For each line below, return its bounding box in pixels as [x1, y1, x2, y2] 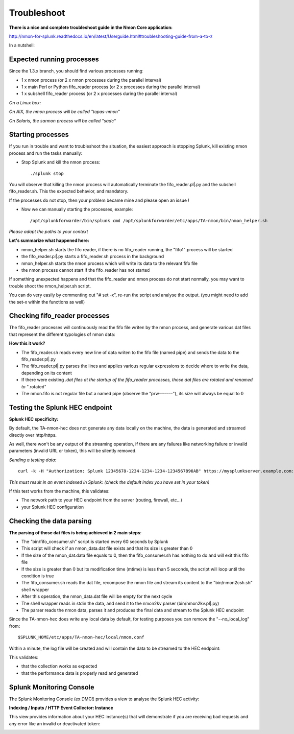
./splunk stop [30, 170, 64, 176]
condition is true [21, 573, 54, 579]
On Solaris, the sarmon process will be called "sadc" [9, 118, 116, 123]
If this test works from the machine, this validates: [9, 488, 110, 494]
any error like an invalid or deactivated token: [9, 720, 100, 727]
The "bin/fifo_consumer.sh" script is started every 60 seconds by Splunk [21, 539, 169, 545]
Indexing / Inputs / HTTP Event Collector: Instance [9, 705, 114, 710]
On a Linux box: [9, 99, 41, 105]
